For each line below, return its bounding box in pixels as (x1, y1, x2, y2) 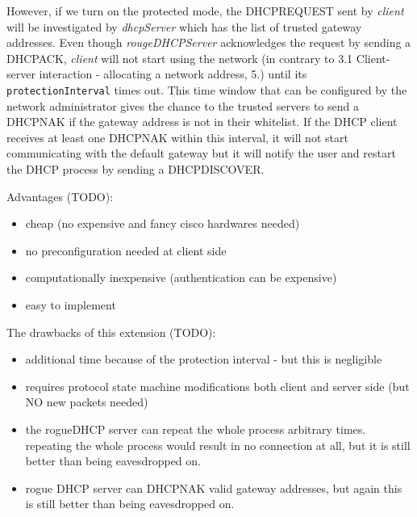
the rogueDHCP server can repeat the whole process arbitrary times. (25, 420, 366, 437)
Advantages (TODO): (6, 187, 114, 204)
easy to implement (25, 296, 116, 313)
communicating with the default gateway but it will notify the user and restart (6, 145, 396, 162)
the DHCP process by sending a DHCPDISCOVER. (6, 161, 265, 177)
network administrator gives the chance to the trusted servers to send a (6, 97, 359, 114)
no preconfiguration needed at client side (25, 242, 227, 258)
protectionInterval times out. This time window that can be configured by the (6, 81, 407, 98)
